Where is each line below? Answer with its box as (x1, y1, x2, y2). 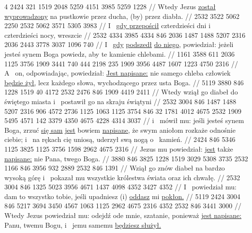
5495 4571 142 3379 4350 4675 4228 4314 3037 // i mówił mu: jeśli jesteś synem (4, 115, 244, 125)
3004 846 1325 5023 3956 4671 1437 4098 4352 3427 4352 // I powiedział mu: (4, 182, 237, 192)
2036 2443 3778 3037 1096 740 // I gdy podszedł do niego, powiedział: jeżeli (4, 39, 234, 49)
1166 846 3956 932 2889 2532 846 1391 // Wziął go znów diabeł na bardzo (4, 163, 225, 173)
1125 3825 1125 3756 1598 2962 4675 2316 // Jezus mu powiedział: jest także (4, 143, 233, 154)
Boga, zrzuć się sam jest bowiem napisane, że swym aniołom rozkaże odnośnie (4, 124, 236, 135)
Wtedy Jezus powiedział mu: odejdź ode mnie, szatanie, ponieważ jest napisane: (4, 210, 242, 220)
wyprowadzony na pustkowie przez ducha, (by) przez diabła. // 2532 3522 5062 (4, 11, 239, 21)
